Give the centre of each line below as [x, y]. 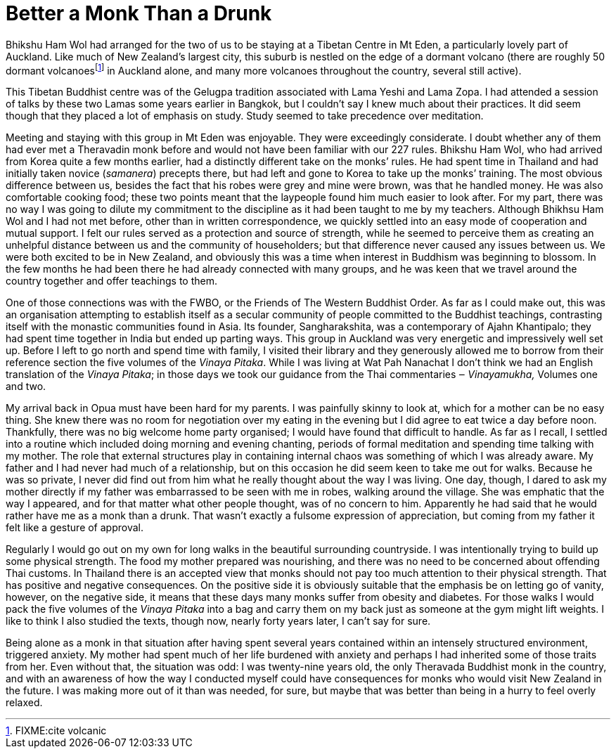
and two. [26, 386]
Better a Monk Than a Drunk [139, 13]
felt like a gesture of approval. [75, 528]
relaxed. [24, 703]
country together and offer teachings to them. [111, 281]
